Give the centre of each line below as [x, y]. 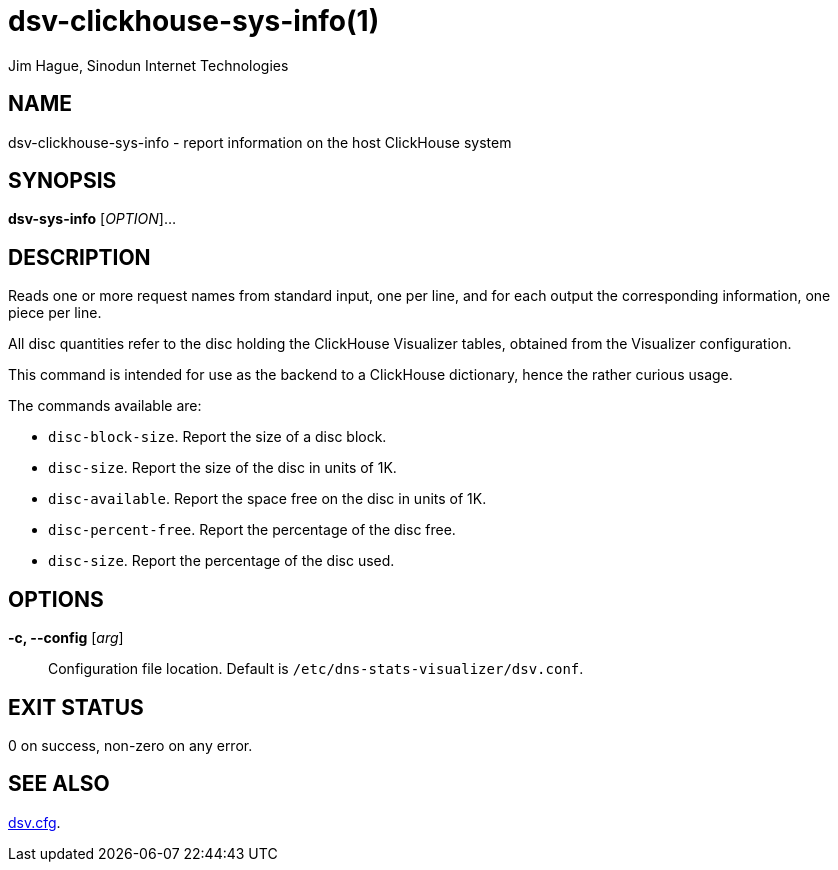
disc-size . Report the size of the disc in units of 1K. [222, 468]
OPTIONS [56, 599]
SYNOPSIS [62, 181]
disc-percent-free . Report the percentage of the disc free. [252, 530]
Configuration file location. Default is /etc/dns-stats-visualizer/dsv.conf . [316, 669]
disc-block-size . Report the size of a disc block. [217, 437]
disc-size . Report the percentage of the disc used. [221, 561]
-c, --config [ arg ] [66, 638]
